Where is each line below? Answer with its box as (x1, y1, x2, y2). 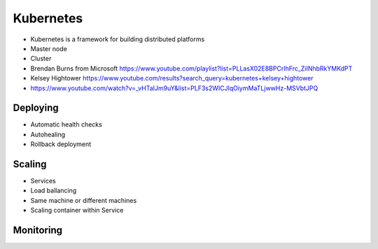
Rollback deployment (30, 140, 92, 148)
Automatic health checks (30, 120, 103, 129)
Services (30, 177, 56, 185)
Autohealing (30, 130, 66, 138)
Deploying (13, 102, 59, 114)
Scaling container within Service (30, 206, 124, 215)
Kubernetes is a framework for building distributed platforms (30, 35, 205, 43)
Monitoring (13, 225, 63, 236)
